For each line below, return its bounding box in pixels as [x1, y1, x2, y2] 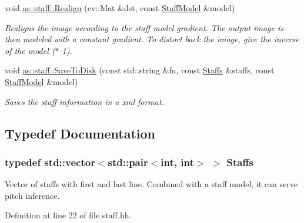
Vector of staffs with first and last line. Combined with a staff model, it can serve [5, 178, 298, 190]
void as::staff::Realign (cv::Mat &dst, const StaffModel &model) [5, 2, 235, 13]
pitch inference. [5, 189, 60, 201]
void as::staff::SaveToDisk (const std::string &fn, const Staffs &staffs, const [5, 64, 275, 76]
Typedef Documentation [5, 124, 155, 142]
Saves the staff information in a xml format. [5, 95, 164, 107]
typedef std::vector [5, 154, 95, 169]
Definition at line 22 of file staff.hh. [5, 209, 132, 221]
